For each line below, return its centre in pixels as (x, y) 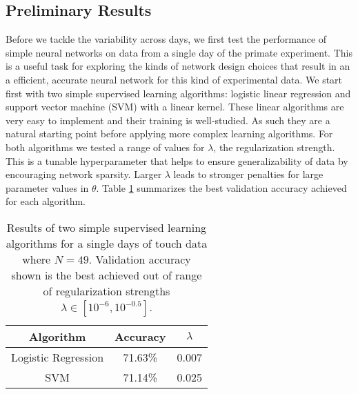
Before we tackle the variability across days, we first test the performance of (166, 39)
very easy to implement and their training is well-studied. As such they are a (168, 120)
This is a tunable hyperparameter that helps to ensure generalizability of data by (177, 160)
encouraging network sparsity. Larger (84, 174)
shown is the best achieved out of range (107, 275)
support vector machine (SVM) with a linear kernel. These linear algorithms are (175, 107)
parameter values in (47, 187)
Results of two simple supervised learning (107, 227)
